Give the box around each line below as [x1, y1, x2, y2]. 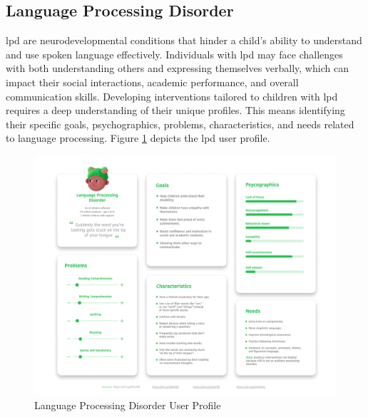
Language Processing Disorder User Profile [34, 397, 221, 412]
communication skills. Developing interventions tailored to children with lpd [6, 88, 338, 103]
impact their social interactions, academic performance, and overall [6, 74, 299, 89]
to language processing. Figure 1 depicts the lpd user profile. [6, 130, 270, 145]
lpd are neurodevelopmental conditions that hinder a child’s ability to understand [6, 33, 362, 48]
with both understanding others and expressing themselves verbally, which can [6, 61, 349, 76]
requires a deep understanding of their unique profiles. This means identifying [6, 103, 345, 118]
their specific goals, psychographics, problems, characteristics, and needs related [6, 116, 354, 131]
